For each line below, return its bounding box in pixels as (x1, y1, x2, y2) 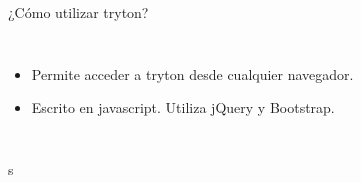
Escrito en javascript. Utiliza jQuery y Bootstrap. (31, 97, 335, 118)
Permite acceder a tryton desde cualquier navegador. (31, 63, 354, 84)
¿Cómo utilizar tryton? (8, 2, 149, 22)
